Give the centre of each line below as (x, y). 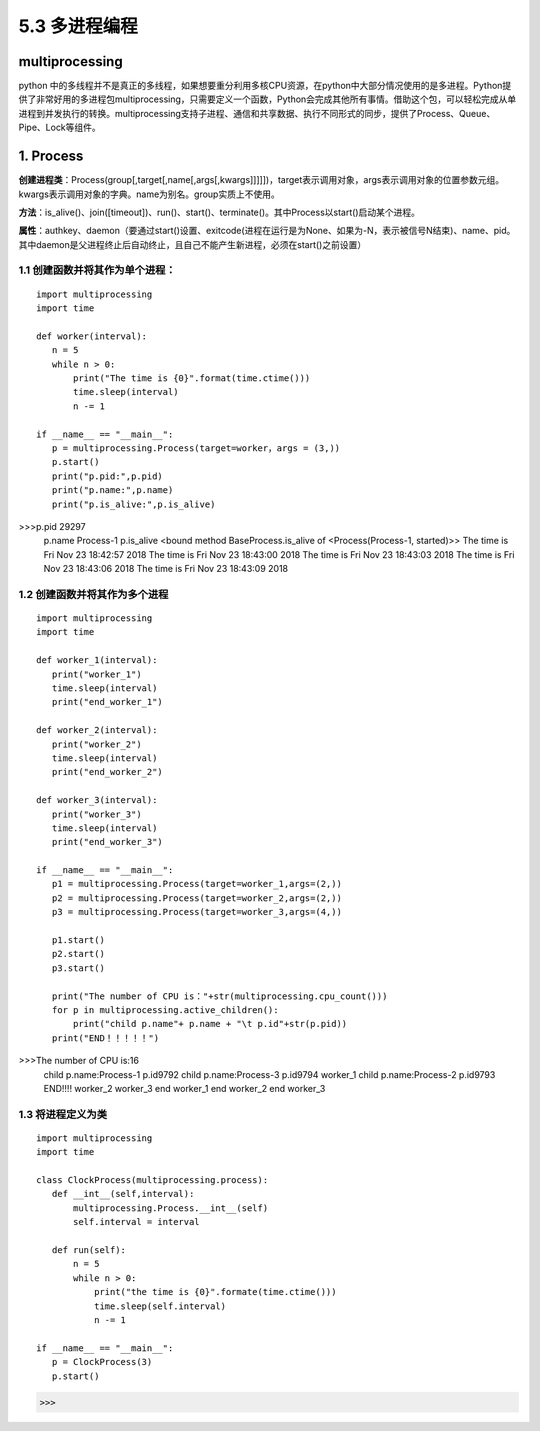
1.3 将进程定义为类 (63, 1114)
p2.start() (78, 954)
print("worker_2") (96, 744)
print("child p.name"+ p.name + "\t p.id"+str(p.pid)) (210, 1024)
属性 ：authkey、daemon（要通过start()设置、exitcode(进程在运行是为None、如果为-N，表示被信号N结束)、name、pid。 (267, 231)
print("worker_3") (96, 814)
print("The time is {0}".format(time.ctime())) (192, 378)
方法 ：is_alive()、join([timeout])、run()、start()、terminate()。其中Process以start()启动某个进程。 (219, 212)
